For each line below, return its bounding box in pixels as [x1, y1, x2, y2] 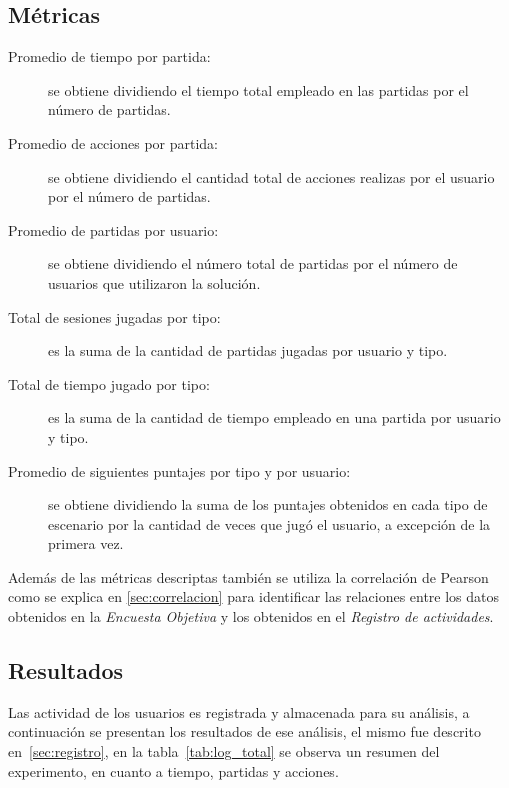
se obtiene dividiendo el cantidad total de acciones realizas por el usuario [48, 166, 495, 187]
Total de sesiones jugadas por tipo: [8, 306, 221, 327]
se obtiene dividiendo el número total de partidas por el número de [48, 253, 458, 274]
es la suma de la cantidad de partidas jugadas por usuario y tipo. [48, 340, 448, 361]
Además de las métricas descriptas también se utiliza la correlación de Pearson [8, 566, 489, 587]
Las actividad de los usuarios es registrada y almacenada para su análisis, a [8, 701, 470, 722]
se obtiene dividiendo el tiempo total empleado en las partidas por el [48, 79, 469, 100]
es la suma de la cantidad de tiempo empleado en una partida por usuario [48, 407, 501, 428]
